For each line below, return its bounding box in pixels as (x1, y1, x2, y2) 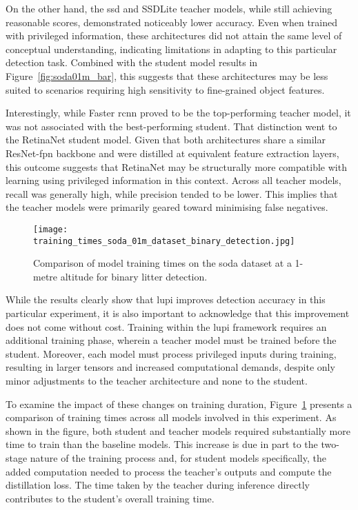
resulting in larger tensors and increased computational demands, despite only (6, 360, 335, 374)
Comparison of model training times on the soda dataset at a (33, 256, 292, 270)
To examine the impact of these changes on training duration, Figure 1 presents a (6, 396, 352, 411)
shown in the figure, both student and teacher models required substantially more (6, 423, 350, 438)
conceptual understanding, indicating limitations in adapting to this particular (6, 41, 337, 56)
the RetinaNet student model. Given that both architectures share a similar (6, 132, 326, 147)
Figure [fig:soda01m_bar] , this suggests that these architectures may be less (6, 68, 328, 83)
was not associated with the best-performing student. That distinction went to (6, 119, 337, 133)
